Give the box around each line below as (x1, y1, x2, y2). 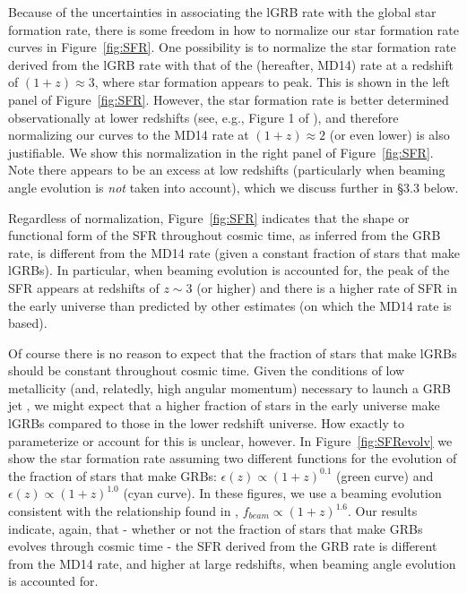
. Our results (347, 502, 418, 520)
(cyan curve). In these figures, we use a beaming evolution (123, 484, 442, 503)
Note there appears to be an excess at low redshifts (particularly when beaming (8, 160, 445, 179)
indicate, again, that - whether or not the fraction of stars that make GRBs (8, 519, 423, 537)
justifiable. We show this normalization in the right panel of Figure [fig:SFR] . (8, 142, 434, 161)
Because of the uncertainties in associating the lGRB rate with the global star (8, 3, 437, 21)
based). (8, 314, 48, 332)
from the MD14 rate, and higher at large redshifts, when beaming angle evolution (8, 554, 456, 572)
